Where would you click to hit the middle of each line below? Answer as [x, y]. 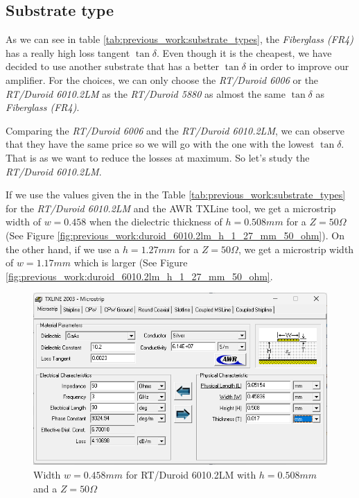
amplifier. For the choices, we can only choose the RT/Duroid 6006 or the [162, 79]
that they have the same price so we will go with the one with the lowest [160, 144]
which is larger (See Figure [131, 263]
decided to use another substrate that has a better [113, 66]
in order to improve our [299, 66]
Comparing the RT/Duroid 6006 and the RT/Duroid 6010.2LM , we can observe [175, 130]
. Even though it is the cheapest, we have [244, 52]
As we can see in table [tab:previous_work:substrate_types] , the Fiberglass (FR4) [179, 39]
